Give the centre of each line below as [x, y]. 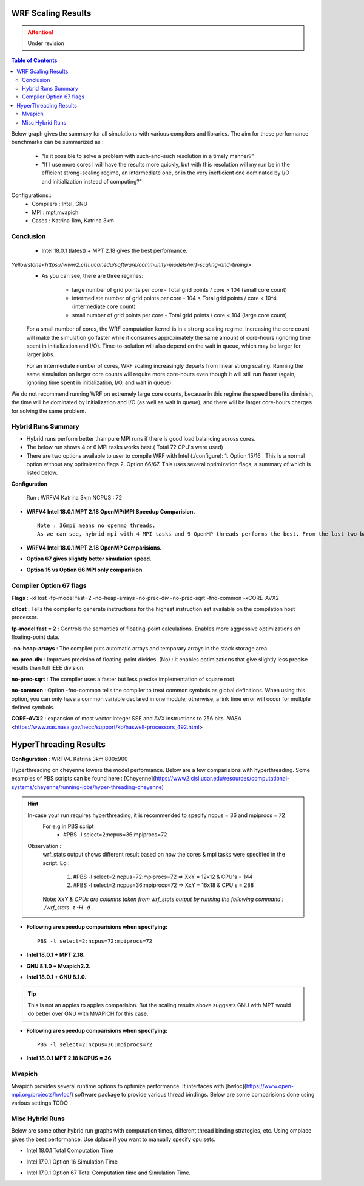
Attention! [41, 32]
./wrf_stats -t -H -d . [68, 908]
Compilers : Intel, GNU [60, 204]
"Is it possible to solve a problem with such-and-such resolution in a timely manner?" [148, 156]
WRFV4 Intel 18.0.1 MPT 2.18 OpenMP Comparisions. [94, 548]
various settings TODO [39, 1103]
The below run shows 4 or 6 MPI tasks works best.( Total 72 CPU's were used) [125, 447]
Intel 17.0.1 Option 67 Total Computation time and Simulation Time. [109, 1173]
